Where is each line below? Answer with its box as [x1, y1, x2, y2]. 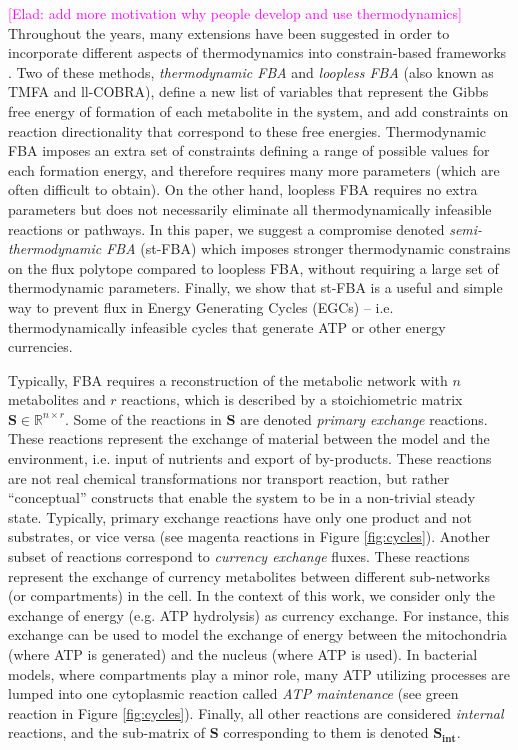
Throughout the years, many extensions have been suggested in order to [8, 22, 450, 43]
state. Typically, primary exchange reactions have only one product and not [8, 506, 472, 527]
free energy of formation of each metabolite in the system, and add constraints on [8, 100, 509, 121]
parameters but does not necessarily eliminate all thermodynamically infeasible [8, 198, 492, 219]
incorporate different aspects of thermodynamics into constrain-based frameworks [8, 42, 507, 63]
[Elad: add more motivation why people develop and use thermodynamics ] [8, 3, 462, 23]
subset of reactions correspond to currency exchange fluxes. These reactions [8, 546, 470, 567]
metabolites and [8, 389, 106, 410]
